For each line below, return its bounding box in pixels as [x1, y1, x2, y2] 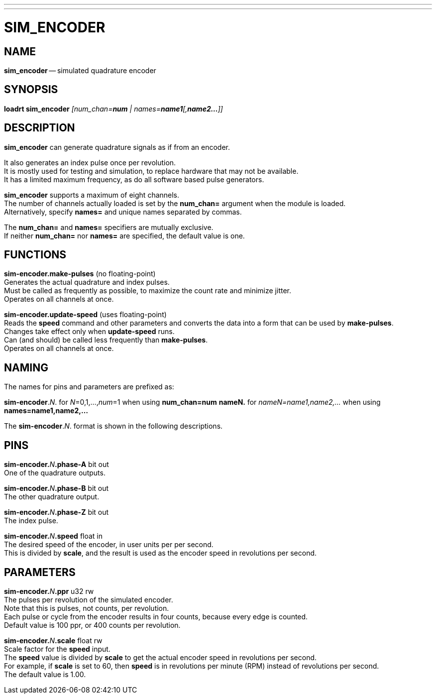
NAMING [4, 361, 48, 374]
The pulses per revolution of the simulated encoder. [4, 595, 173, 604]
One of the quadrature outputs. [4, 468, 106, 477]
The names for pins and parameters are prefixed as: [4, 382, 174, 391]
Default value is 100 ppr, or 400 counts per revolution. [4, 620, 181, 629]
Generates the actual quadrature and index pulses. [4, 278, 170, 287]
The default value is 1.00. [4, 670, 86, 679]
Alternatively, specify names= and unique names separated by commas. [4, 207, 242, 216]
